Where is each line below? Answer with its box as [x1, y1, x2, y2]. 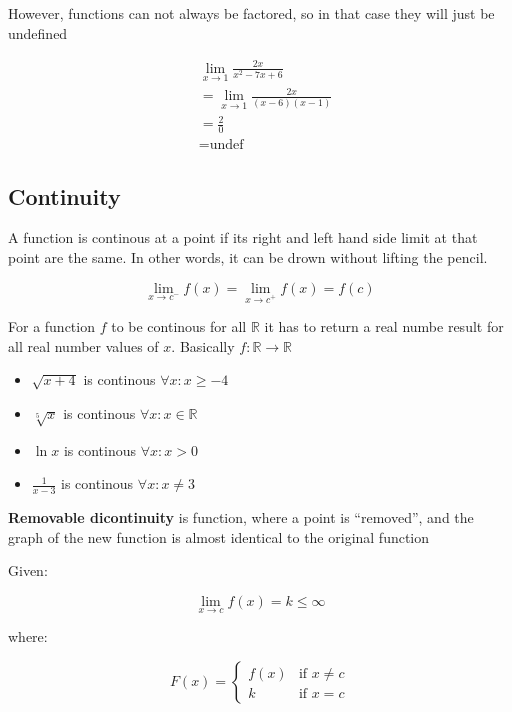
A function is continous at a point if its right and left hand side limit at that [8, 227, 478, 248]
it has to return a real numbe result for [264, 316, 504, 337]
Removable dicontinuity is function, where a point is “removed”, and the [8, 507, 474, 528]
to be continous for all [111, 316, 247, 337]
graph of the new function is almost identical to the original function [8, 526, 430, 547]
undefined [8, 22, 68, 43]
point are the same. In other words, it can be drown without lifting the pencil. [8, 246, 488, 267]
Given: [8, 560, 48, 581]
